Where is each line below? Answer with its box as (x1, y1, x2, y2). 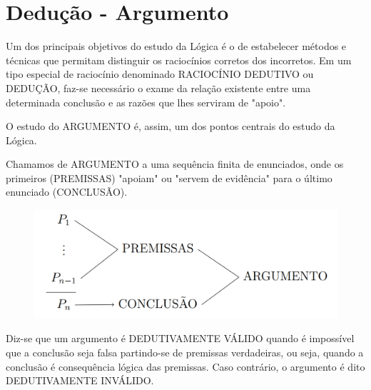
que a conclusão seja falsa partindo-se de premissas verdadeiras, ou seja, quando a (6, 345, 364, 360)
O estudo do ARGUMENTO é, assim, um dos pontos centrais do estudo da (6, 119, 335, 134)
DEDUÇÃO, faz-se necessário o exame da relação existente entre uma (6, 80, 311, 95)
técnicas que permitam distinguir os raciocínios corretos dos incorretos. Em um (6, 52, 352, 67)
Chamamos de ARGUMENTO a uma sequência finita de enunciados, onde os (6, 156, 344, 171)
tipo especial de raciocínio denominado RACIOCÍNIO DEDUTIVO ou (6, 66, 314, 81)
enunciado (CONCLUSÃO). (6, 184, 128, 199)
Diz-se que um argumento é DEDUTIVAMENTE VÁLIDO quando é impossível (6, 331, 355, 346)
